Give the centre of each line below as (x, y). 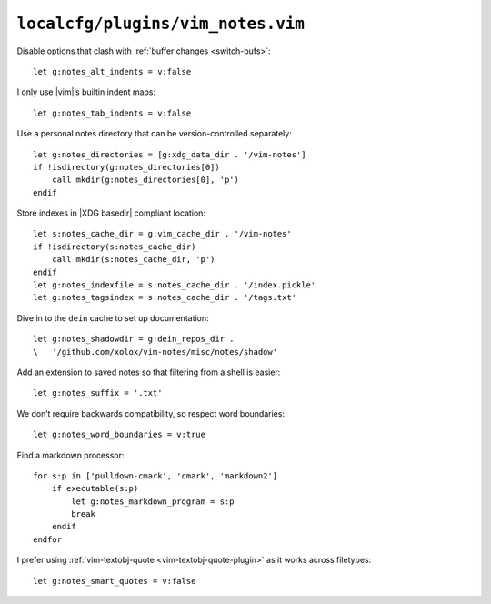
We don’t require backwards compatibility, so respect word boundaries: (151, 413)
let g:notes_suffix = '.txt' (98, 393)
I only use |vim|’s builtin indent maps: (86, 92)
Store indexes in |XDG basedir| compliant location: (111, 213)
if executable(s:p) (95, 488)
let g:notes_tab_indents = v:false (112, 113)
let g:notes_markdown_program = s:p (153, 501)
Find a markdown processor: (70, 455)
